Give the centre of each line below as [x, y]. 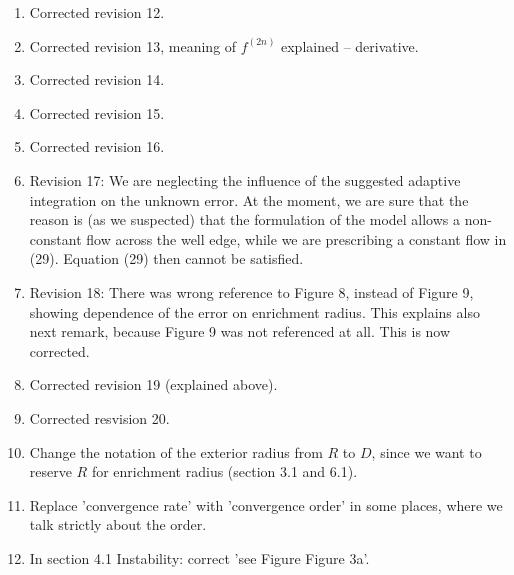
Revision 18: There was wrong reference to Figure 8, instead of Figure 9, [251, 291]
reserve [50, 471]
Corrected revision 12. [97, 12]
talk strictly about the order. [118, 524]
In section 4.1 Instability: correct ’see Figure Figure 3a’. [199, 557]
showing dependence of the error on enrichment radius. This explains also [254, 311]
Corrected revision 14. [97, 79]
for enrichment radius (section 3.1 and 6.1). [224, 471]
